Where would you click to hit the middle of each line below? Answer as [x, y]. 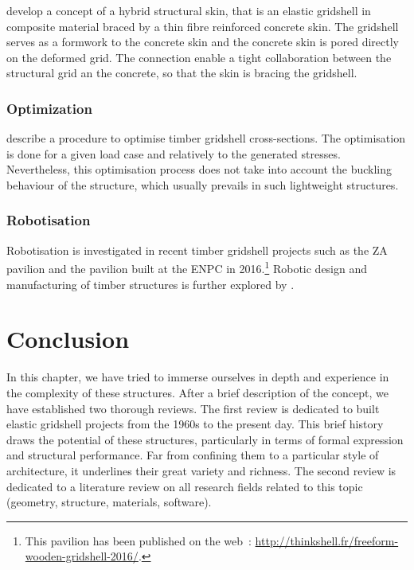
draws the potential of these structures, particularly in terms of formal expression [205, 439]
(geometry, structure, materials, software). [109, 502]
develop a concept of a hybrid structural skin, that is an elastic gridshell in [189, 10]
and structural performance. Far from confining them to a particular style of [193, 455]
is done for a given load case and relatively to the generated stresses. [174, 153]
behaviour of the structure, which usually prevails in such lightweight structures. [203, 184]
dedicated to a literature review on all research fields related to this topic [185, 486]
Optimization [49, 108]
